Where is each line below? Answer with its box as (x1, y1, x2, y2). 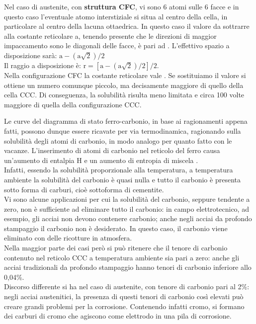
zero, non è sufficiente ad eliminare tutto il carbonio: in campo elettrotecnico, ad (4, 203, 249, 214)
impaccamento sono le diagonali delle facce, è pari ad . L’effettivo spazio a (4, 40, 230, 51)
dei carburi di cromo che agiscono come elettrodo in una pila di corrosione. (4, 311, 232, 321)
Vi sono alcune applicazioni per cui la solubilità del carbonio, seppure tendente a (4, 194, 250, 204)
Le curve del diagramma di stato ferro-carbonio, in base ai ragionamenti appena (4, 116, 248, 126)
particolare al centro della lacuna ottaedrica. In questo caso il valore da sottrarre (4, 21, 250, 31)
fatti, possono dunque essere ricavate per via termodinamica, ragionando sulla (4, 125, 241, 136)
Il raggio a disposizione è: (4, 60, 81, 70)
